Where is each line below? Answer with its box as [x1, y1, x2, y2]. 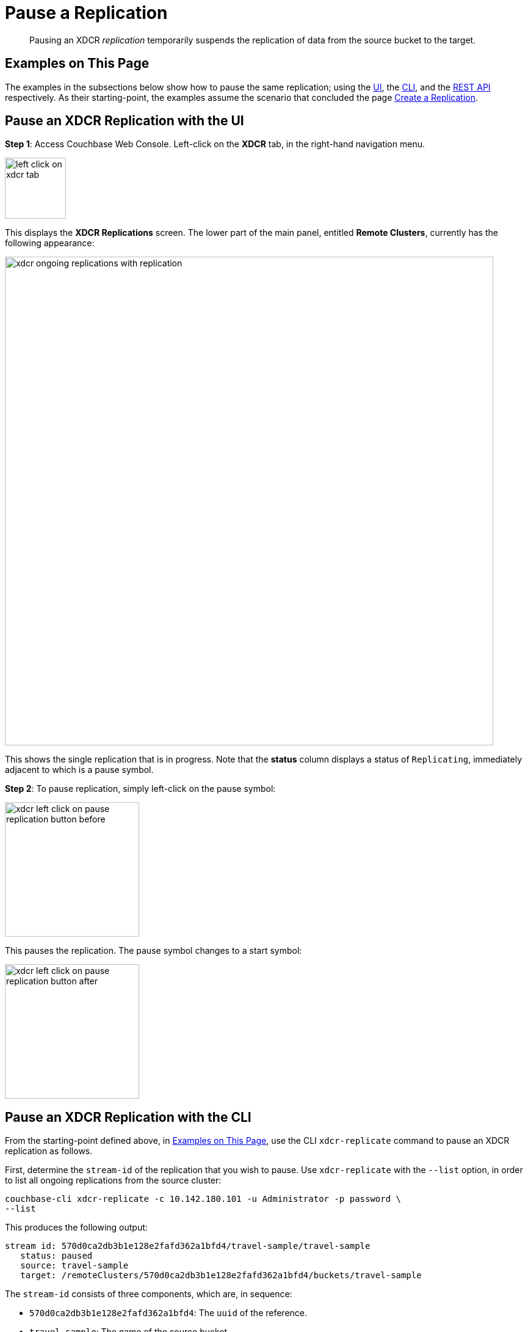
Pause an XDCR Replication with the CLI [5, 1109, 251, 1125]
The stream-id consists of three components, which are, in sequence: [5, 1289, 292, 1300]
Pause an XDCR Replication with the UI [5, 113, 244, 129]
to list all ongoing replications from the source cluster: [5, 1175, 222, 1186]
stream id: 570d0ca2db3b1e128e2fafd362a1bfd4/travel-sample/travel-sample [5, 1241, 371, 1251]
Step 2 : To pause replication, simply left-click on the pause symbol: [5, 783, 276, 794]
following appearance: [5, 238, 95, 249]
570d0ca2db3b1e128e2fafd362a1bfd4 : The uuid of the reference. [29, 1308, 308, 1319]
